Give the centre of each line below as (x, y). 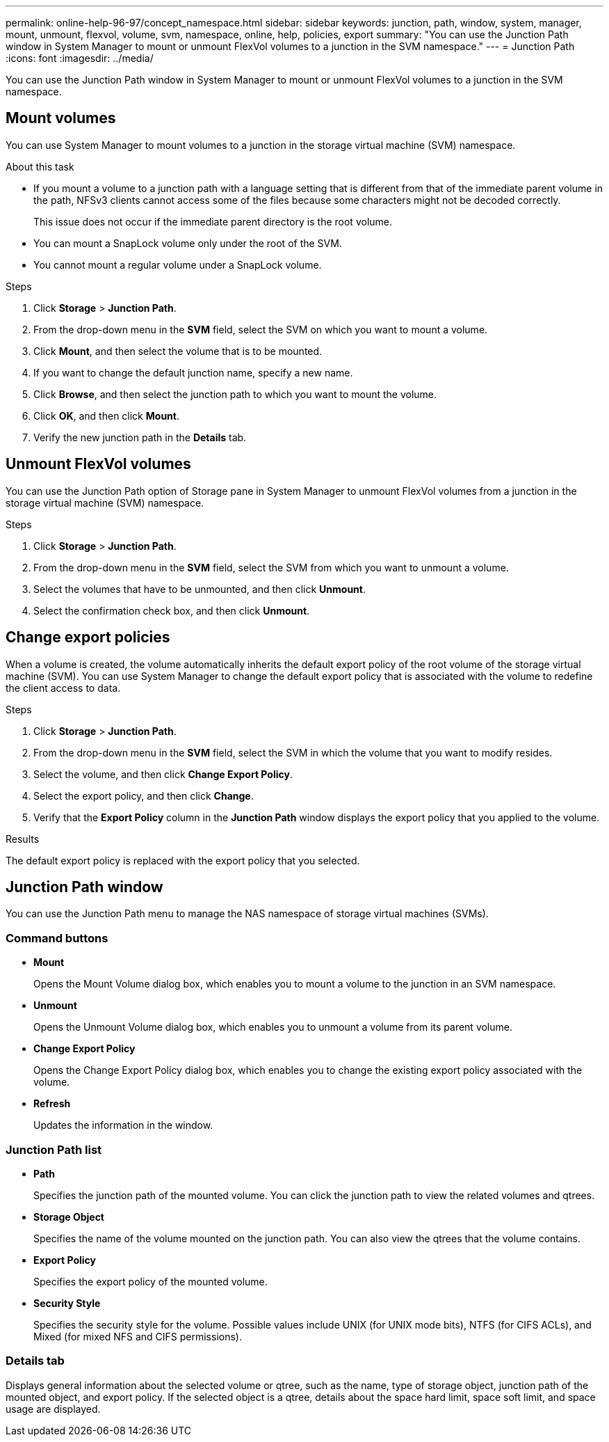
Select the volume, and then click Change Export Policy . (163, 774)
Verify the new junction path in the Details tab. (140, 437)
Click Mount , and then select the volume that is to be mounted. (178, 351)
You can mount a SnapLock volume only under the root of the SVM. (188, 243)
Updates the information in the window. (123, 1125)
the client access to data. (63, 688)
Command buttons (57, 938)
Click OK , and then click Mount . (106, 415)
